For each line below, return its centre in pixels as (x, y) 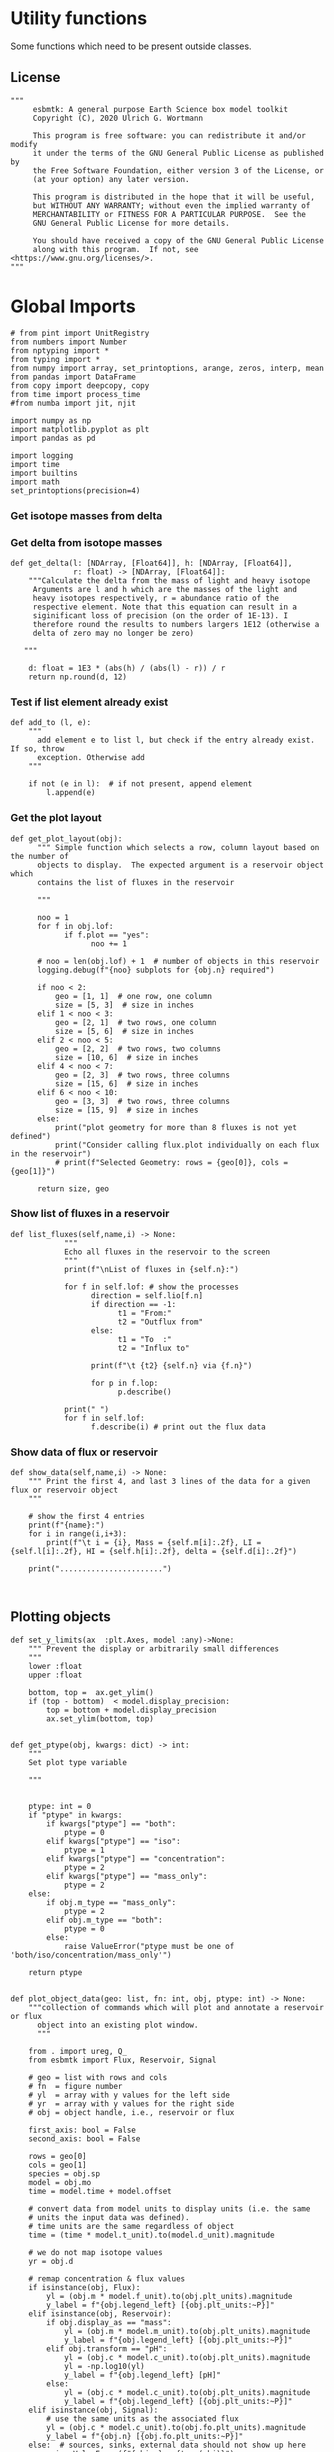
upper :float (55, 1675)
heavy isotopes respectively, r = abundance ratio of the (156, 598)
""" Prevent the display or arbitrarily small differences (154, 1648)
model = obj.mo (60, 2182)
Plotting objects (61, 1617)
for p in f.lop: (124, 1383)
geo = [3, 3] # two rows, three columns (142, 1101)
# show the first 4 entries (86, 1517)
